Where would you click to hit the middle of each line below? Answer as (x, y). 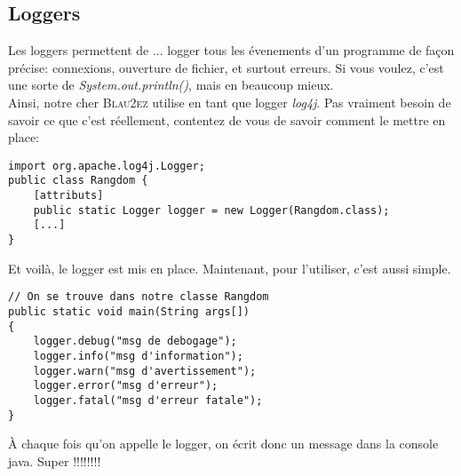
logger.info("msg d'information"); (138, 356)
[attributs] (68, 196)
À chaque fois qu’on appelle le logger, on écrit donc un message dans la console (223, 444)
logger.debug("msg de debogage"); (135, 341)
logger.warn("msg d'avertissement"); (145, 371)
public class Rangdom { (78, 181)
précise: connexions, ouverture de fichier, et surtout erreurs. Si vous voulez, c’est (226, 67)
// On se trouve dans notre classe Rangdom (139, 297)
